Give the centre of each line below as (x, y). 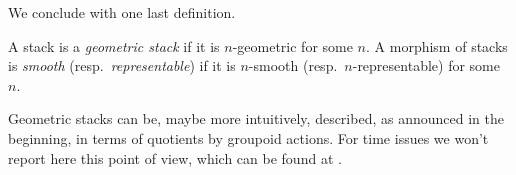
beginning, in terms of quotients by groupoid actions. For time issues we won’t (248, 137)
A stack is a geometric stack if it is (114, 45)
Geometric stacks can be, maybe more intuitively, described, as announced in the (256, 118)
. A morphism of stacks (437, 45)
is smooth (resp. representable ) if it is (122, 65)
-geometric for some (292, 45)
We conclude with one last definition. (122, 12)
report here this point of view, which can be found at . (175, 157)
